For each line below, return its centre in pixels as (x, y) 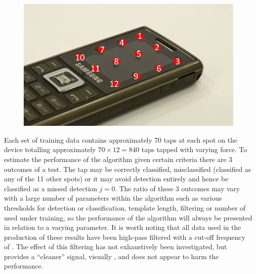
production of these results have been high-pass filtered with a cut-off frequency (125, 237)
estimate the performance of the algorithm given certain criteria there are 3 (118, 159)
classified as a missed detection (51, 188)
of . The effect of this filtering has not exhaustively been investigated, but (116, 247)
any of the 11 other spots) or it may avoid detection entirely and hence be (116, 179)
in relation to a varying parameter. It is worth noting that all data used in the (123, 227)
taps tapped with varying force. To (194, 149)
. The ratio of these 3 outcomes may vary (177, 188)
